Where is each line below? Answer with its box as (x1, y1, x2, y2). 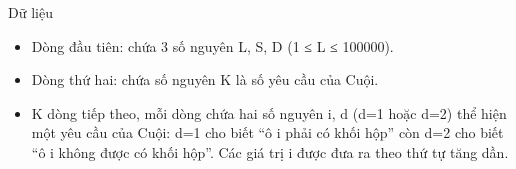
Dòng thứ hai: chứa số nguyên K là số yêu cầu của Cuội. (31, 69, 379, 90)
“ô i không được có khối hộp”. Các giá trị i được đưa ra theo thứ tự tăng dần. (31, 141, 509, 162)
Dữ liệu (8, 2, 53, 22)
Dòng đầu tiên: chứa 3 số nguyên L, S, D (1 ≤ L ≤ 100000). (31, 35, 394, 56)
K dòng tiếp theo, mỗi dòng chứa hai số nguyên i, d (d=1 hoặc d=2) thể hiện (31, 102, 507, 123)
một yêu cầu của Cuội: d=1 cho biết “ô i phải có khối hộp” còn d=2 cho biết (31, 122, 504, 143)
